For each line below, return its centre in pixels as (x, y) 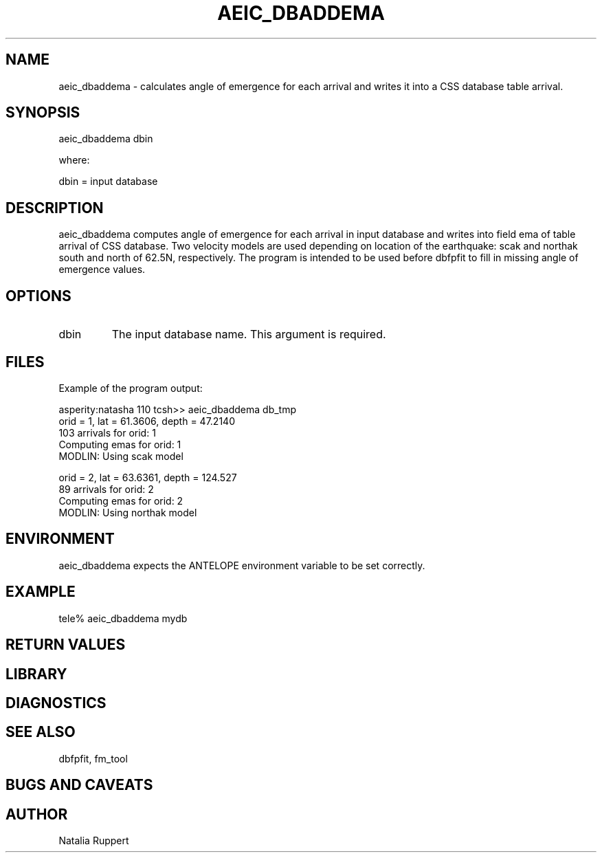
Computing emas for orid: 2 (121, 500)
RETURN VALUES (66, 645)
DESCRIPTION (55, 208)
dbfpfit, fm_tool (93, 758)
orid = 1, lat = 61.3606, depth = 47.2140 (147, 421)
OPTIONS (38, 296)
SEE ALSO (41, 732)
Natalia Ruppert (94, 841)
